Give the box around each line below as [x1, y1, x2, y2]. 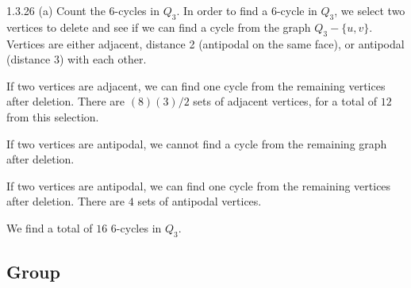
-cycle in [276, 2, 317, 18]
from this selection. [6, 108, 99, 125]
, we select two [334, 2, 405, 18]
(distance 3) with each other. [6, 51, 147, 67]
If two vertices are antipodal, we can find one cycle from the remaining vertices [6, 177, 391, 194]
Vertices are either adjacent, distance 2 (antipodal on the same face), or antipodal [6, 35, 405, 52]
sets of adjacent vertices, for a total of [193, 93, 378, 109]
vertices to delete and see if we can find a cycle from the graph [6, 18, 311, 35]
